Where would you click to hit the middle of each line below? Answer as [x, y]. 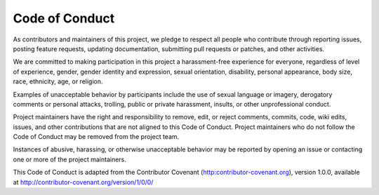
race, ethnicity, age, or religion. [58, 81]
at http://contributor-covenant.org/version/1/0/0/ [83, 182]
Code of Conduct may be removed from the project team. [96, 137]
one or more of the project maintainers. [69, 159]
